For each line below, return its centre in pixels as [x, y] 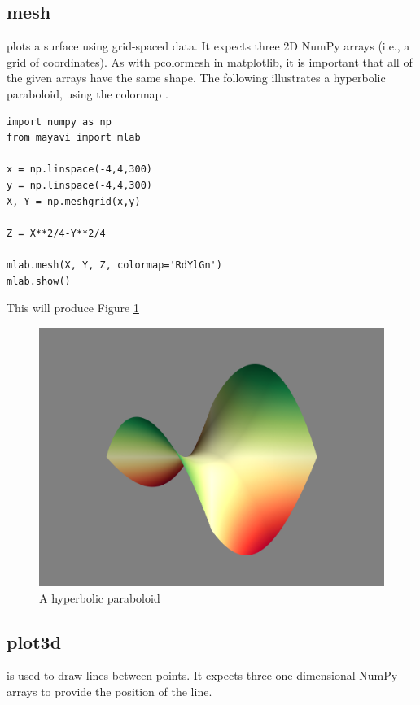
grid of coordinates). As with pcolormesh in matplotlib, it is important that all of [210, 61]
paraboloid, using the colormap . [87, 93]
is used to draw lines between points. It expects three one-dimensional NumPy [202, 675]
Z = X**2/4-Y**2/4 [56, 233]
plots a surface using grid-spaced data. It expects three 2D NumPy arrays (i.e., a [208, 46]
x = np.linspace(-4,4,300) [79, 170]
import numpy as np [59, 122]
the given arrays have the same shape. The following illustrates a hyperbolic [196, 78]
